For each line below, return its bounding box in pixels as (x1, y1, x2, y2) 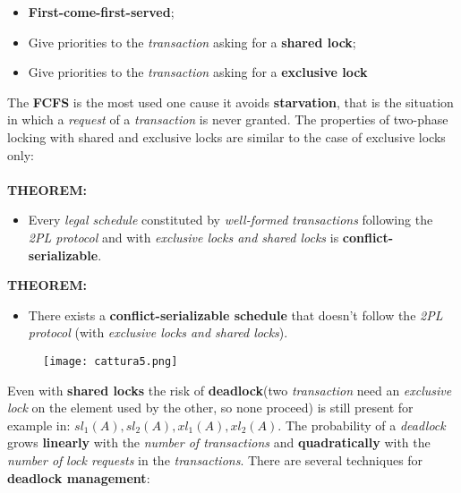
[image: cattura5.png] (43, 354, 178, 368)
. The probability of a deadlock (277, 415, 446, 434)
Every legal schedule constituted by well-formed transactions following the (28, 210, 433, 229)
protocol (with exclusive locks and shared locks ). (28, 323, 288, 342)
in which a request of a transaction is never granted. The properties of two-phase (7, 110, 448, 129)
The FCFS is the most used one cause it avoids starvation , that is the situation (7, 92, 454, 111)
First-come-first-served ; (28, 3, 175, 21)
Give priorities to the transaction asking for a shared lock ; (28, 32, 356, 51)
